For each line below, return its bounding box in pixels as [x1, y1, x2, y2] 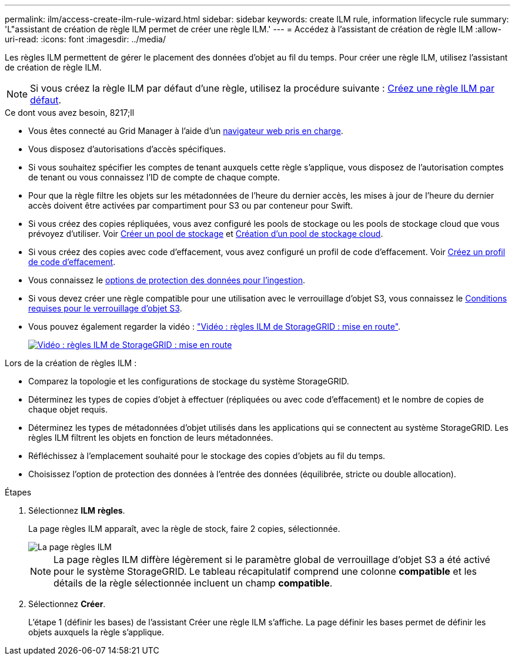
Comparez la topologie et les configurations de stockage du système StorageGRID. [28, 376, 349, 386]
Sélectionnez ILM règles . [28, 505, 125, 515]
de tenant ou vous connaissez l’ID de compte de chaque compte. [28, 172, 280, 182]
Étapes [5, 487, 32, 497]
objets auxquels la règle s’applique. [28, 627, 165, 637]
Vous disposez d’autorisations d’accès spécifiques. [28, 144, 226, 154]
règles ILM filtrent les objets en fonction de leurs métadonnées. [28, 433, 273, 443]
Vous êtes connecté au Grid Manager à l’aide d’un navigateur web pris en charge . [28, 126, 343, 136]
